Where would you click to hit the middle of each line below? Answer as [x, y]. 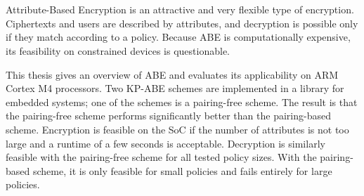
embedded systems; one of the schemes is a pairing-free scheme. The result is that [182, 102]
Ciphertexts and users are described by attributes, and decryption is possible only [182, 23]
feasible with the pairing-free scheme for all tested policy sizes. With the [161, 157]
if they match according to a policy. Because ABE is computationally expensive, [178, 37]
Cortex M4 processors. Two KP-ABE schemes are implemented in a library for [175, 88]
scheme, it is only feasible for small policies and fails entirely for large [182, 170]
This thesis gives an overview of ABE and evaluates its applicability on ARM [172, 74]
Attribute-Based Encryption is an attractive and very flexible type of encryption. [180, 9]
